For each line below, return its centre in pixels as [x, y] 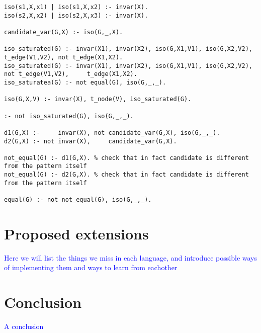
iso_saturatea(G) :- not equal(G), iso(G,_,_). [85, 82]
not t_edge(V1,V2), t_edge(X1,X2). [71, 74]
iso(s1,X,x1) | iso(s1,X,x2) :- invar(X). [76, 7]
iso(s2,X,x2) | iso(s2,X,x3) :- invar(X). [76, 15]
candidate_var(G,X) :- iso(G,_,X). [64, 32]
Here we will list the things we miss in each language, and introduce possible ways [131, 257]
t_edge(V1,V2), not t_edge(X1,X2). [64, 57]
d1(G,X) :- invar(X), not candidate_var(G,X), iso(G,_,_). [112, 133]
